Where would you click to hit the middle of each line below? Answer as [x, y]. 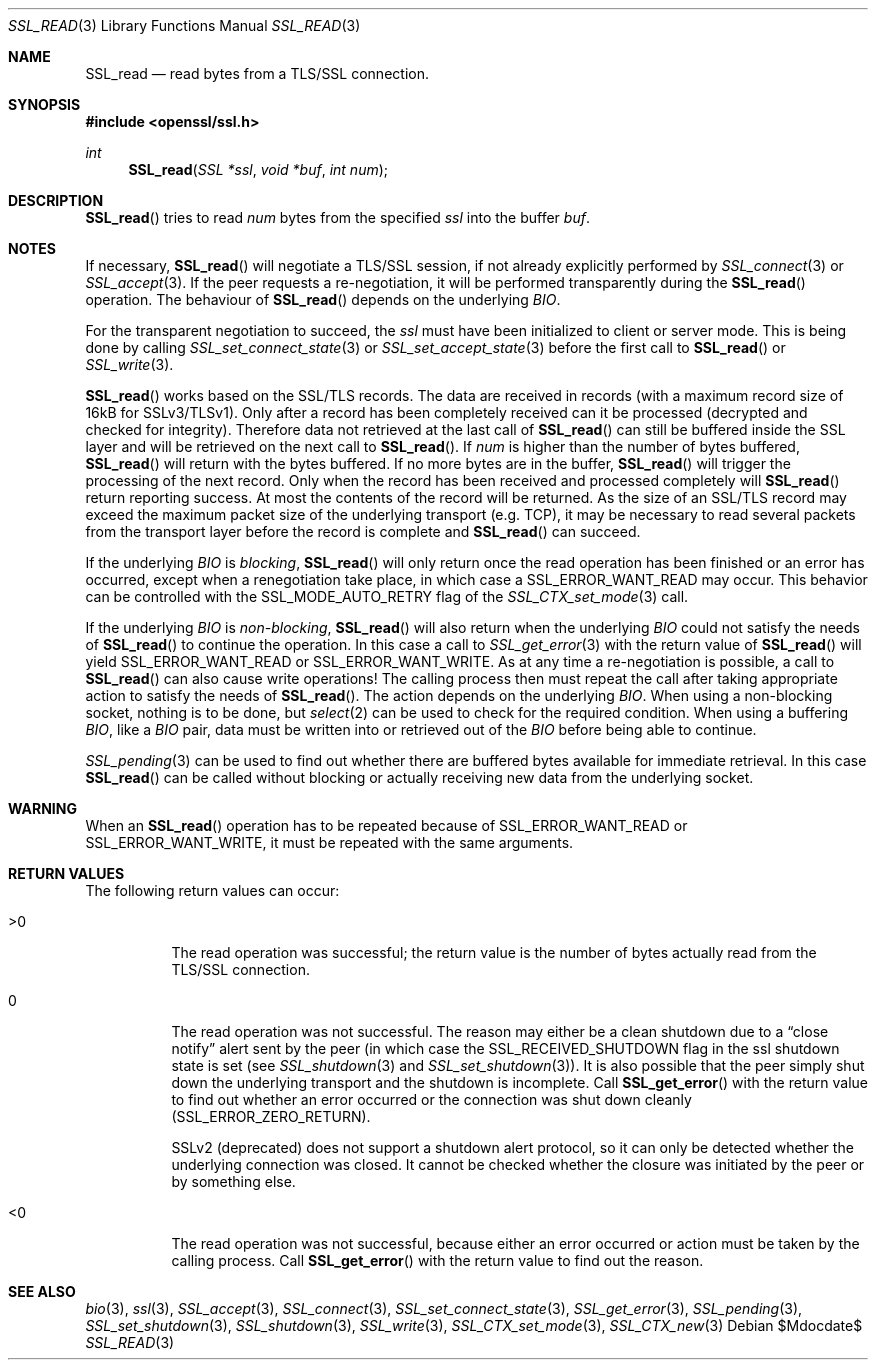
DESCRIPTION [56, 200]
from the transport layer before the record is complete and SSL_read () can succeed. [363, 531]
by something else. [233, 1181]
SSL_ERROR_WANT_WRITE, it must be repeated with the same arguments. [329, 842]
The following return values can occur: [212, 890]
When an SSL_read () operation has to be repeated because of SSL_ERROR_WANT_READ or [386, 825]
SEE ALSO [42, 1291]
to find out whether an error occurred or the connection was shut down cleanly [431, 1099]
